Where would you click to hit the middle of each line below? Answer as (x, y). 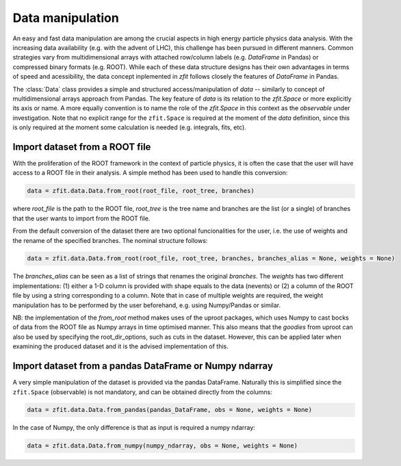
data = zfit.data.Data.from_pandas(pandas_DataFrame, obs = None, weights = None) (170, 410)
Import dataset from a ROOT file (82, 147)
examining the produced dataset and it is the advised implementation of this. (120, 346)
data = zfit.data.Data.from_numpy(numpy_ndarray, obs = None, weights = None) (162, 446)
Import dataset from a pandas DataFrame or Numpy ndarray (143, 366)
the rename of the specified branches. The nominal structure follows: (110, 240)
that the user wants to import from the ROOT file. (81, 218)
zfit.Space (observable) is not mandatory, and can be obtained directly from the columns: (143, 392)
